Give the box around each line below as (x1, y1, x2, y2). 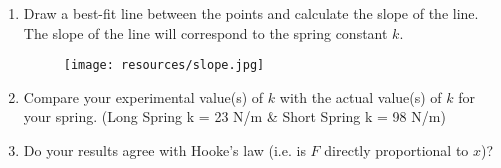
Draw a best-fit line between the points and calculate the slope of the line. (23, 3, 479, 23)
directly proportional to (324, 140, 469, 161)
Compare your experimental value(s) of (23, 86, 264, 107)
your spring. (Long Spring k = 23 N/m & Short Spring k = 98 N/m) (23, 106, 446, 127)
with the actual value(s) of (279, 86, 442, 107)
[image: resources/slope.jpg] (63, 58, 265, 73)
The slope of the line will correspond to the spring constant (23, 22, 388, 43)
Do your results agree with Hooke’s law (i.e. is (23, 140, 306, 161)
